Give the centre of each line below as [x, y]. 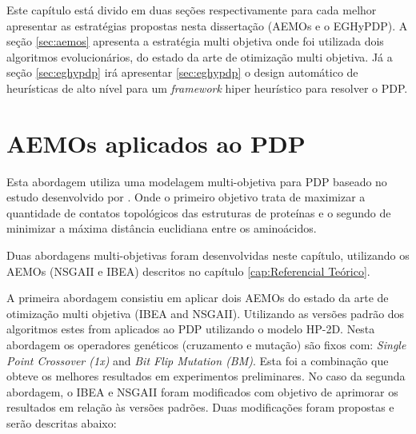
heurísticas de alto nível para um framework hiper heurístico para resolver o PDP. [207, 88]
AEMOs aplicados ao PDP [156, 143]
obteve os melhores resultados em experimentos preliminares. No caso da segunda [206, 376]
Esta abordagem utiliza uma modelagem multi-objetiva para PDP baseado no [197, 181]
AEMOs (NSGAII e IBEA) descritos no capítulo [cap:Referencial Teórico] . [188, 271]
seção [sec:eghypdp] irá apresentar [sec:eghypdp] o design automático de [182, 72]
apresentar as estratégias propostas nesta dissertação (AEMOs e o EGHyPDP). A [207, 25]
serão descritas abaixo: [62, 423]
